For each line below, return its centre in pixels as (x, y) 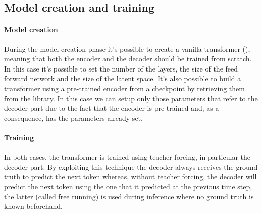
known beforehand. (33, 206)
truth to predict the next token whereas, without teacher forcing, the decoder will (130, 176)
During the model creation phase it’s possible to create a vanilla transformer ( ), (127, 49)
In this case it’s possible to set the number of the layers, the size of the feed (121, 68)
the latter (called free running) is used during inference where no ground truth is (129, 196)
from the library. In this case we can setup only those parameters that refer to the (131, 98)
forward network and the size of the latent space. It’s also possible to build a (123, 78)
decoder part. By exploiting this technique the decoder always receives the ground (131, 166)
